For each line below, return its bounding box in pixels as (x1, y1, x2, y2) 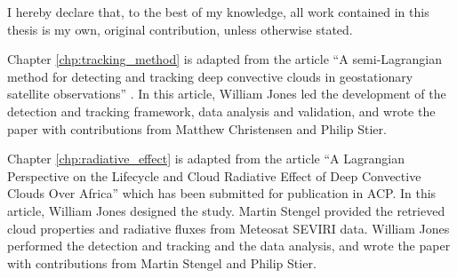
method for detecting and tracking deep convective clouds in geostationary (7, 67, 413, 85)
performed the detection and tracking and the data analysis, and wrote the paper (7, 236, 451, 255)
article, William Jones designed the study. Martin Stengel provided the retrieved (7, 201, 445, 219)
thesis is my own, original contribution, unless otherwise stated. (7, 20, 353, 38)
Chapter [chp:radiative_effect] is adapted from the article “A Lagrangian (7, 149, 405, 168)
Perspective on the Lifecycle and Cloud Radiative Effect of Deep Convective (7, 166, 421, 185)
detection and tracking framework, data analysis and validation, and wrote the (7, 101, 436, 120)
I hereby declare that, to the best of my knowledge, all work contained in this (7, 3, 429, 20)
